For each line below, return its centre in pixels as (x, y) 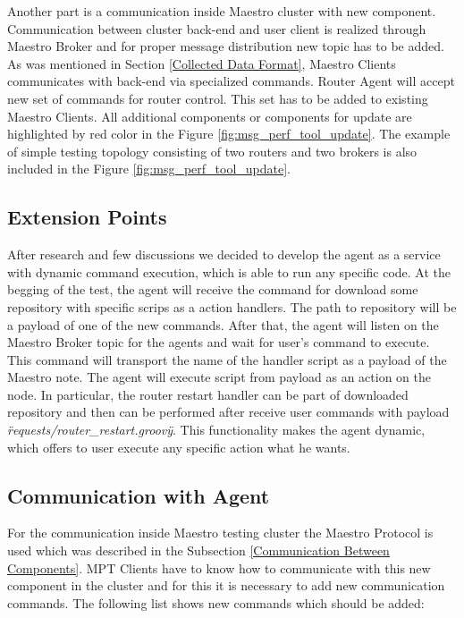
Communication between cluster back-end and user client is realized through (217, 28)
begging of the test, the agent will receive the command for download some (213, 289)
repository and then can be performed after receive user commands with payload (228, 412)
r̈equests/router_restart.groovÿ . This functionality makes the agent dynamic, (216, 430)
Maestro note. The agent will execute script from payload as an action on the (219, 377)
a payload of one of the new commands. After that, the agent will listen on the (223, 324)
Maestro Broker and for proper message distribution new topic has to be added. (226, 46)
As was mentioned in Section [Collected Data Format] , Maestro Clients (202, 63)
